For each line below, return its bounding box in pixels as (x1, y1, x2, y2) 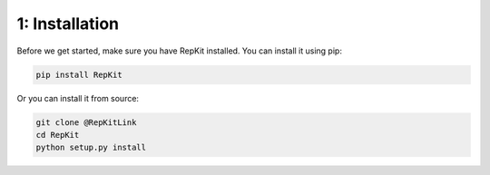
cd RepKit (35, 130, 80, 140)
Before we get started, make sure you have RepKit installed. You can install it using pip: (16, 45, 342, 56)
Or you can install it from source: (16, 92, 140, 103)
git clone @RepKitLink (35, 117, 137, 127)
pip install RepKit (35, 69, 122, 80)
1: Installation (16, 14, 120, 34)
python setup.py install (35, 142, 147, 153)
